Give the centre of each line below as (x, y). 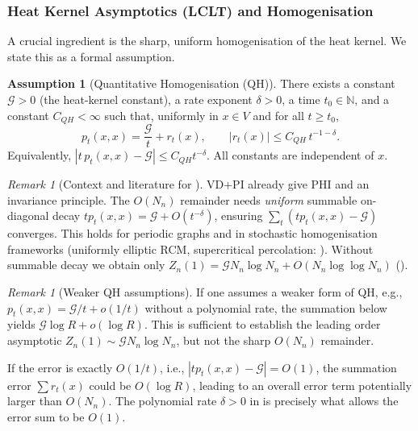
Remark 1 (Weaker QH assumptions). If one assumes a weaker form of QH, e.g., (205, 292)
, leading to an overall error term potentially (302, 385)
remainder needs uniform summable (269, 199)
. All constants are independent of (291, 155)
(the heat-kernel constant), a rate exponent (146, 99)
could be (110, 385)
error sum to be (46, 416)
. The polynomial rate (163, 401)
